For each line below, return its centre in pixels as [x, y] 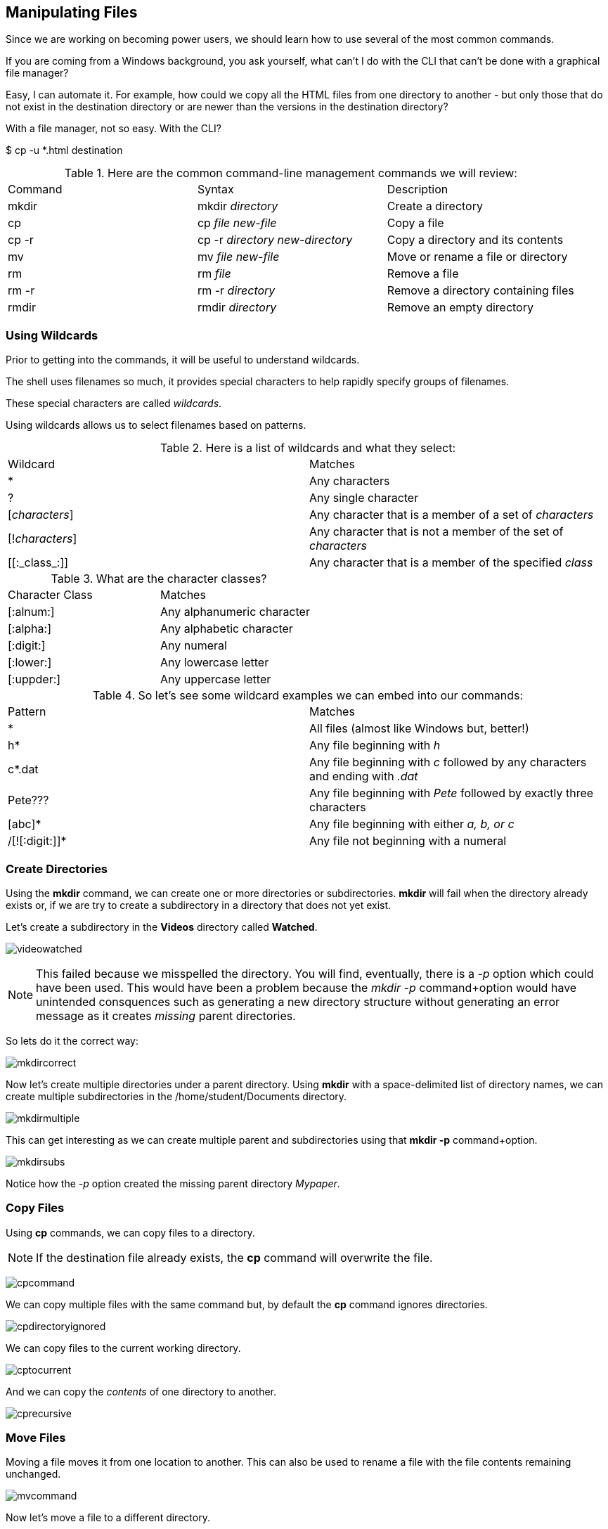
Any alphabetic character [226, 629]
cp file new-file [237, 223]
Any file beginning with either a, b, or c [412, 824]
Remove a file [423, 274]
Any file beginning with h [375, 746]
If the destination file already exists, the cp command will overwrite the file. [234, 1257]
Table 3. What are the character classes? [159, 579]
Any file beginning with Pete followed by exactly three [452, 793]
